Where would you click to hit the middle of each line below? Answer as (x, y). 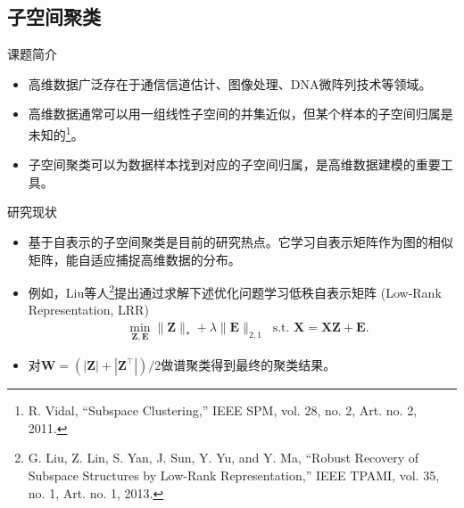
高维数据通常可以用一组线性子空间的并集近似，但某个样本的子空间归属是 (240, 114)
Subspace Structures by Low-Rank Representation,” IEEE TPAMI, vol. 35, (234, 475)
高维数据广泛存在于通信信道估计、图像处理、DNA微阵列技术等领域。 (230, 83)
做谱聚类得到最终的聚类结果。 (249, 365)
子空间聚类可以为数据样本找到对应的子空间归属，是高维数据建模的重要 (234, 164)
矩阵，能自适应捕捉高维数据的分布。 (134, 259)
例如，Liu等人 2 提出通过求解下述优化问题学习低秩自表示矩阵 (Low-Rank (235, 291)
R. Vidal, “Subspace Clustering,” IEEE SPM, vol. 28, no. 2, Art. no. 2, (223, 410)
